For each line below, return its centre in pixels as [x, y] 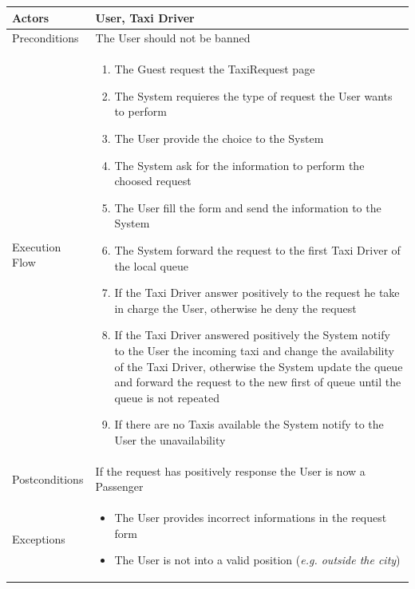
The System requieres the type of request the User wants [253, 95]
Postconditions [48, 478]
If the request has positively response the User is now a [230, 470]
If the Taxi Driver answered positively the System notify [252, 335]
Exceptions [39, 538]
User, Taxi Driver [145, 17]
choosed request [153, 181]
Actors [31, 17]
